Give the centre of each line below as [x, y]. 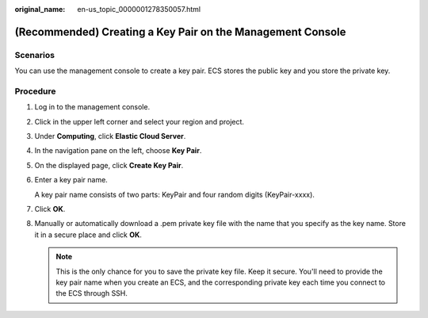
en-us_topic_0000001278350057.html [139, 9]
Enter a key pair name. [71, 180]
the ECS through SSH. [92, 293]
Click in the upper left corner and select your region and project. [139, 121]
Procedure [35, 91]
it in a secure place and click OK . [88, 235]
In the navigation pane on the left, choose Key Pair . [118, 151]
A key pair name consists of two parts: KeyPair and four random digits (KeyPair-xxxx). [174, 194]
